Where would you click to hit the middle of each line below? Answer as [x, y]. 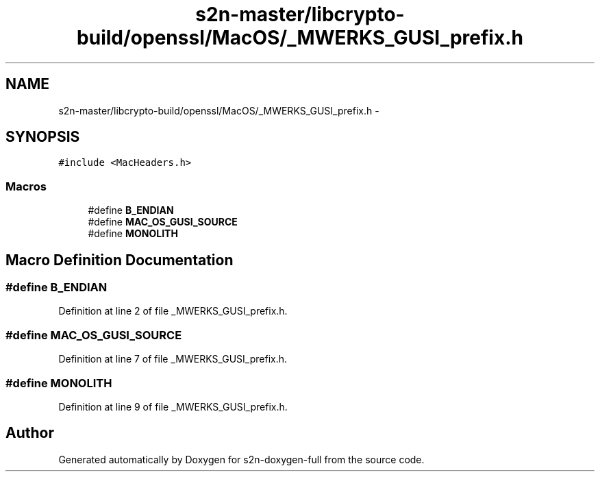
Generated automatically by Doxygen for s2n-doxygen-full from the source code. [241, 459]
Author [30, 433]
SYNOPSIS [43, 137]
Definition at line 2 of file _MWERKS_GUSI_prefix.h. [173, 311]
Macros [26, 186]
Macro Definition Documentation [120, 260]
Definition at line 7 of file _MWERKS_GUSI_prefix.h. [173, 359]
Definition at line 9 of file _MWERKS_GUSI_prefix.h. [173, 406]
